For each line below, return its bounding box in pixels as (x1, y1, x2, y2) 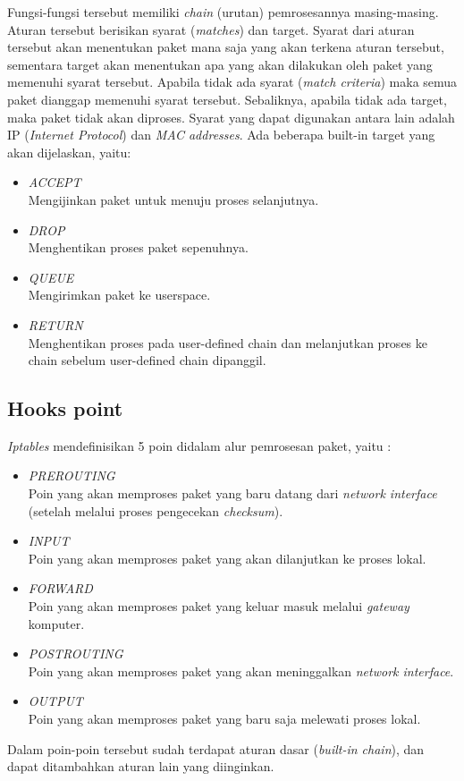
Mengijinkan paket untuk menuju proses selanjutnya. (28, 190, 319, 208)
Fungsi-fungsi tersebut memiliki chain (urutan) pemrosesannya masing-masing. (7, 3, 439, 21)
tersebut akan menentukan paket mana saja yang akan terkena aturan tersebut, (7, 38, 444, 56)
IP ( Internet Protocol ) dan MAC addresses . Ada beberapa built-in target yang (7, 125, 435, 144)
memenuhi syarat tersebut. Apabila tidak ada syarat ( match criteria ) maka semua (7, 72, 458, 91)
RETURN (28, 315, 83, 334)
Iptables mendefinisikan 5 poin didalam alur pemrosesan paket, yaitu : (7, 436, 392, 454)
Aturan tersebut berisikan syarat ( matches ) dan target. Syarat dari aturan (7, 20, 415, 38)
